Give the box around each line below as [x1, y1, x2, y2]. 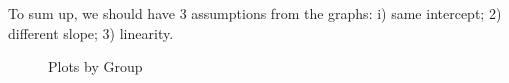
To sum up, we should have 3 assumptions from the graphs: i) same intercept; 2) [8, 3, 502, 23]
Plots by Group [48, 56, 143, 77]
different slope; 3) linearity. [8, 22, 174, 43]
